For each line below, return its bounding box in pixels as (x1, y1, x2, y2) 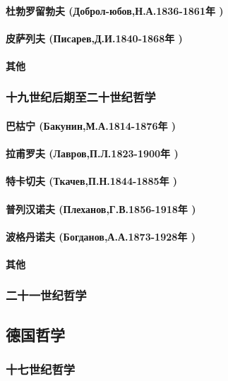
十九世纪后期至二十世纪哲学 (6, 88, 156, 106)
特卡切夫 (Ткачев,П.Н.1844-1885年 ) (6, 174, 178, 188)
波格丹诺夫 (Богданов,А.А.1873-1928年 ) (6, 229, 196, 243)
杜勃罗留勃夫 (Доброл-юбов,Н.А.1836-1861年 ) (6, 3, 224, 18)
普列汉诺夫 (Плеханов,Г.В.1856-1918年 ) (6, 201, 196, 216)
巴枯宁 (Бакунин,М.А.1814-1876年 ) (6, 119, 176, 133)
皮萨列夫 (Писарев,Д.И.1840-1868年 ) (6, 30, 183, 45)
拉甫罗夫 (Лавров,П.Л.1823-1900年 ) (6, 146, 179, 161)
